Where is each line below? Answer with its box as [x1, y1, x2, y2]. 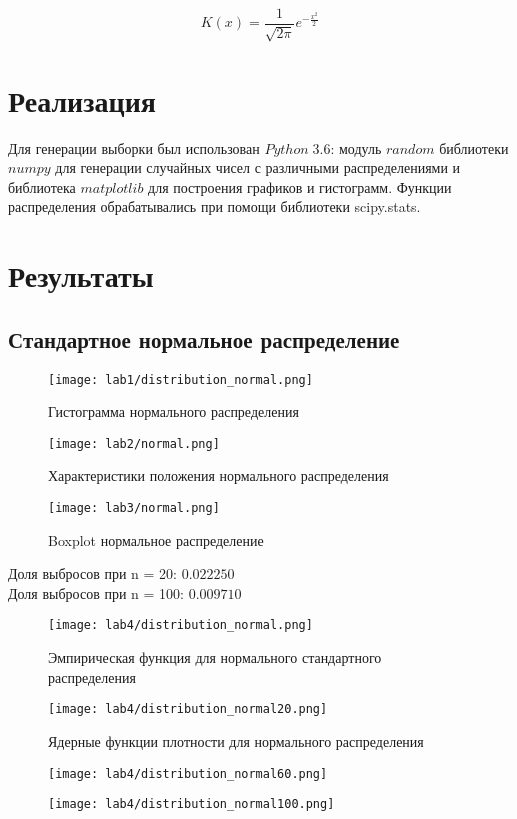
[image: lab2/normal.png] [48, 436, 220, 451]
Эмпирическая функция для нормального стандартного [48, 647, 382, 668]
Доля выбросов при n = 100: [8, 582, 184, 603]
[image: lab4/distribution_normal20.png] [48, 702, 328, 717]
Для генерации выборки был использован [8, 137, 260, 158]
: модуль [330, 137, 382, 158]
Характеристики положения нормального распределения [48, 465, 389, 486]
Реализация [8, 79, 156, 120]
